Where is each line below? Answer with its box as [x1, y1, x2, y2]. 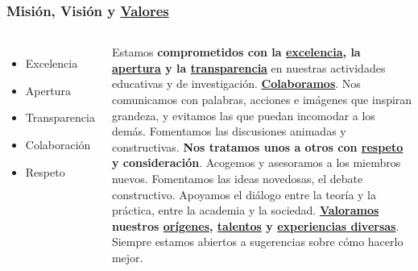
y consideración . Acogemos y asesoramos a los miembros [111, 154, 401, 171]
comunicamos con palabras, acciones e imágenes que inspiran [111, 91, 412, 107]
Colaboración [25, 136, 91, 152]
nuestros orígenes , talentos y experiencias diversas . [111, 217, 399, 234]
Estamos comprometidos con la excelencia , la [111, 44, 361, 60]
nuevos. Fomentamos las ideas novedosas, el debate [111, 169, 363, 186]
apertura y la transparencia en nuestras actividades [111, 59, 386, 76]
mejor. [111, 248, 143, 265]
